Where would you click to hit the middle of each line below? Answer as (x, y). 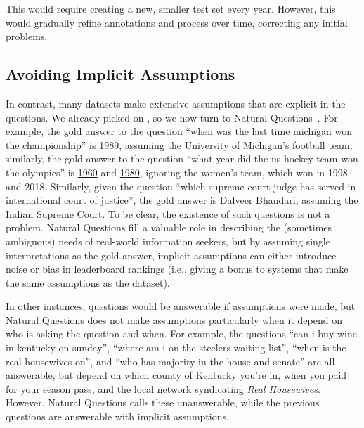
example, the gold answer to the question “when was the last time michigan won (179, 131)
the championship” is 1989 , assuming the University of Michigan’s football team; (179, 144)
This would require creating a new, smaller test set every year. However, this (171, 8)
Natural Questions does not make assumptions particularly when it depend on (174, 319)
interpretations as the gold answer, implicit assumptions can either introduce (171, 255)
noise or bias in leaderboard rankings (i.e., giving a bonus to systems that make (177, 269)
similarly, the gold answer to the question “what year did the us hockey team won (182, 158)
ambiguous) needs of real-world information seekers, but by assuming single (168, 241)
